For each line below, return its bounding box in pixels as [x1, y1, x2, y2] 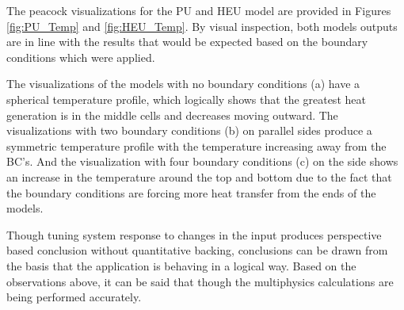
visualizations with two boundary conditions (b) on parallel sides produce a [6, 122, 372, 139]
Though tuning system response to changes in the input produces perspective [6, 226, 382, 243]
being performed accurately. [6, 289, 142, 305]
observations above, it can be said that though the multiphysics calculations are [6, 273, 394, 289]
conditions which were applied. [6, 48, 155, 65]
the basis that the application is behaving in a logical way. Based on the [6, 257, 356, 274]
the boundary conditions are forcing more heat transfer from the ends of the [6, 184, 376, 201]
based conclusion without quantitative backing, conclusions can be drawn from [6, 242, 388, 258]
